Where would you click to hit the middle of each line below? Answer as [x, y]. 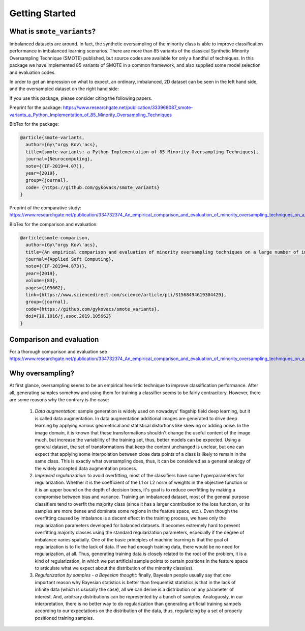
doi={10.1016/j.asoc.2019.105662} [69, 316]
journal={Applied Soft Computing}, [70, 259]
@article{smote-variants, [52, 137]
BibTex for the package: [34, 124]
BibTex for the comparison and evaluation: [54, 224]
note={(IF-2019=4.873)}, [56, 266]
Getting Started [43, 13]
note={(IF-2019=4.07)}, [55, 166]
